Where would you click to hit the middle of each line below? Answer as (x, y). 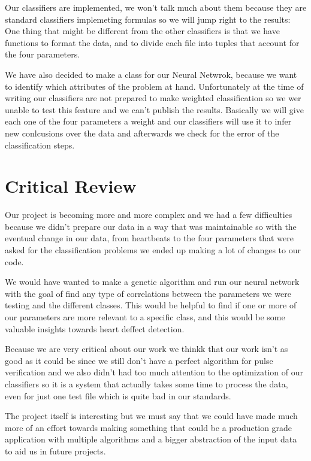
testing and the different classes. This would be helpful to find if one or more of (151, 305)
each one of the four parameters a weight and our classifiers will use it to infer (148, 121)
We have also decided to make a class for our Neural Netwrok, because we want (151, 74)
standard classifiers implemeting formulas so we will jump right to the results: (148, 19)
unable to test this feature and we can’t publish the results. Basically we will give (154, 109)
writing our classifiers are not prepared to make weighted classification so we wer (153, 98)
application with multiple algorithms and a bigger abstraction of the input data (151, 439)
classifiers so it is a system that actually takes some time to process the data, (147, 383)
